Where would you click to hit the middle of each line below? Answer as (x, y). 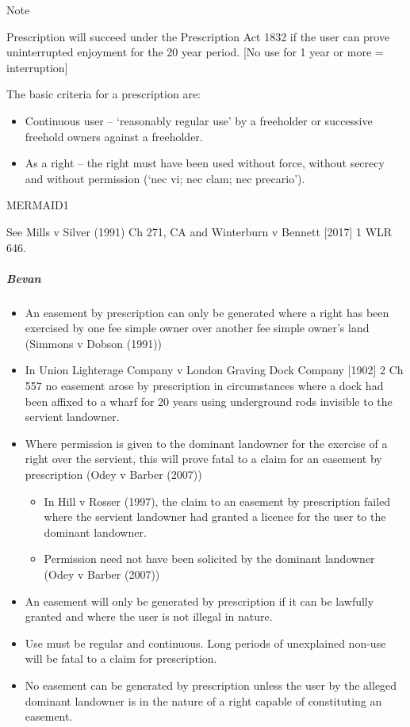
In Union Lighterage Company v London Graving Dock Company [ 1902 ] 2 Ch (214, 370)
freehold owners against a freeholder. (114, 136)
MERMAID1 (38, 205)
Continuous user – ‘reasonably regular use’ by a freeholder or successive (199, 120)
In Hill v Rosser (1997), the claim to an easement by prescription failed (217, 501)
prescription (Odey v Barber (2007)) (113, 474)
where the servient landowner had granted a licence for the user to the (215, 517)
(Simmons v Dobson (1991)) (94, 343)
